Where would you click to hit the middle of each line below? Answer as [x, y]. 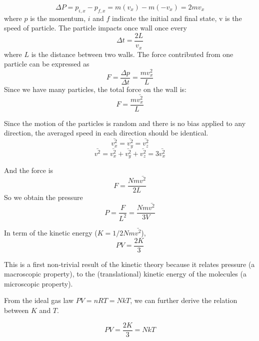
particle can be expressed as [47, 64]
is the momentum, [58, 18]
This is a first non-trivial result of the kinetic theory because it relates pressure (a [129, 264]
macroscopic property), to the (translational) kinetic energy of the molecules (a [125, 274]
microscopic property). [38, 283]
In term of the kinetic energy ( [51, 233]
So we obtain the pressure [43, 197]
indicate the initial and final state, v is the [177, 18]
